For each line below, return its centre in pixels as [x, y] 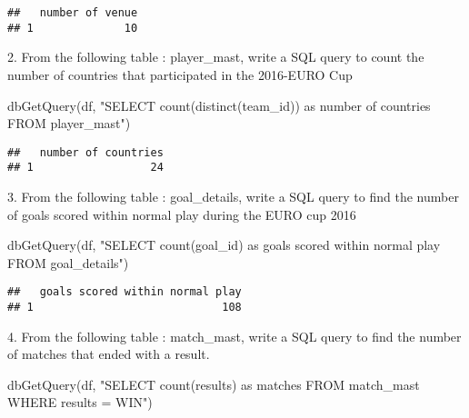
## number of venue [73, 13]
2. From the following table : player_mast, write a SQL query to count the [216, 57]
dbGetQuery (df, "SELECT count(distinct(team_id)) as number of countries [219, 105]
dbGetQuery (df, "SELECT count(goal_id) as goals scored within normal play [224, 245]
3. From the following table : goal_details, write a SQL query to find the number [233, 196]
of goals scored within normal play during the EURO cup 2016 [182, 214]
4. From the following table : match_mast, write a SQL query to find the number [234, 336]
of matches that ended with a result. [109, 354]
